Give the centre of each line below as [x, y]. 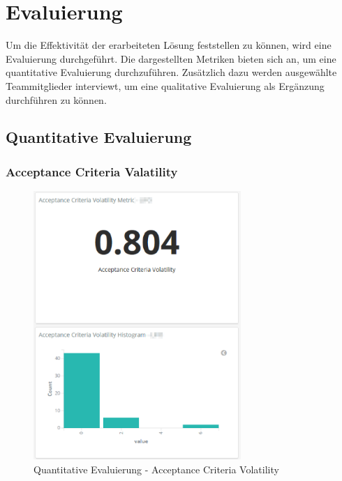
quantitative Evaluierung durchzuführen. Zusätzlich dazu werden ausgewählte [171, 72]
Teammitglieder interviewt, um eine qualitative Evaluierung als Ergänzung [165, 85]
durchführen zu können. [56, 99]
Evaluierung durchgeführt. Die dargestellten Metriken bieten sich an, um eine [171, 58]
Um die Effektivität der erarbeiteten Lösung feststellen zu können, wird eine [169, 45]
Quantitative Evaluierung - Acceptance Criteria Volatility [156, 469]
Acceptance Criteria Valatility [92, 171]
